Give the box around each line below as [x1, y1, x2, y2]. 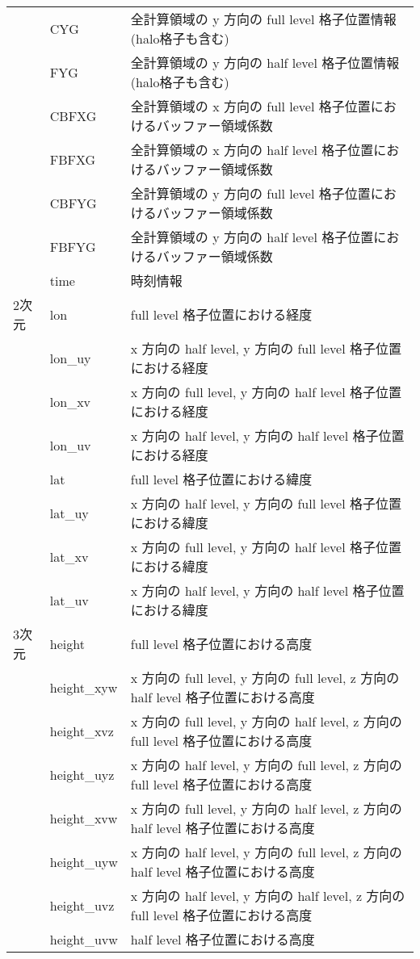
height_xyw [49, 677, 118, 697]
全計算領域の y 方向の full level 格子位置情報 [130, 10, 397, 28]
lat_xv [49, 547, 89, 566]
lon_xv [49, 392, 91, 411]
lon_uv [49, 435, 91, 454]
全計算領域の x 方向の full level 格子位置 [130, 97, 371, 115]
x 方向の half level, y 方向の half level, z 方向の [130, 886, 405, 905]
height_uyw [49, 852, 118, 871]
